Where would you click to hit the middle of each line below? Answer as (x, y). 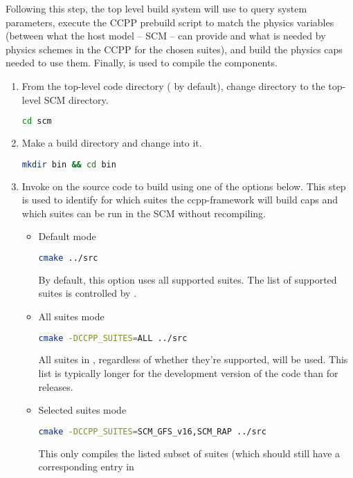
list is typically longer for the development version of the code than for (188, 373)
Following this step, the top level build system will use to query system (156, 8)
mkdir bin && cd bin (69, 164)
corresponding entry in (86, 467)
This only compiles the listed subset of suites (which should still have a (189, 453)
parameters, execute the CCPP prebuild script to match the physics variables (170, 22)
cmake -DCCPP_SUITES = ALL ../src (113, 338)
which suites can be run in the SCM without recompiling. (144, 213)
